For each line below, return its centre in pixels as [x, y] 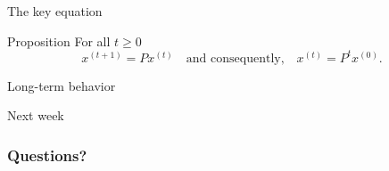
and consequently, [235, 58]
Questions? [47, 155]
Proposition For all [59, 41]
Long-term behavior [62, 85]
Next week [36, 115]
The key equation [55, 11]
